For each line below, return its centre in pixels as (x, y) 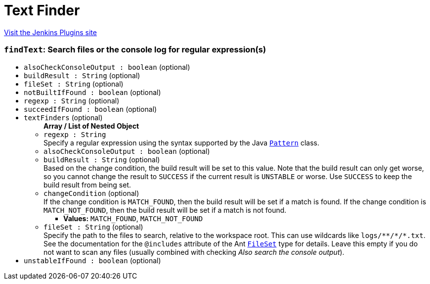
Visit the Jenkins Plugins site (50, 32)
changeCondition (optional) (91, 193)
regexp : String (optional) (72, 100)
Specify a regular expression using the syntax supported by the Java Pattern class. (182, 142)
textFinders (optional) (63, 117)
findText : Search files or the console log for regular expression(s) (135, 50)
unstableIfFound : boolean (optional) (92, 260)
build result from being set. (87, 185)
